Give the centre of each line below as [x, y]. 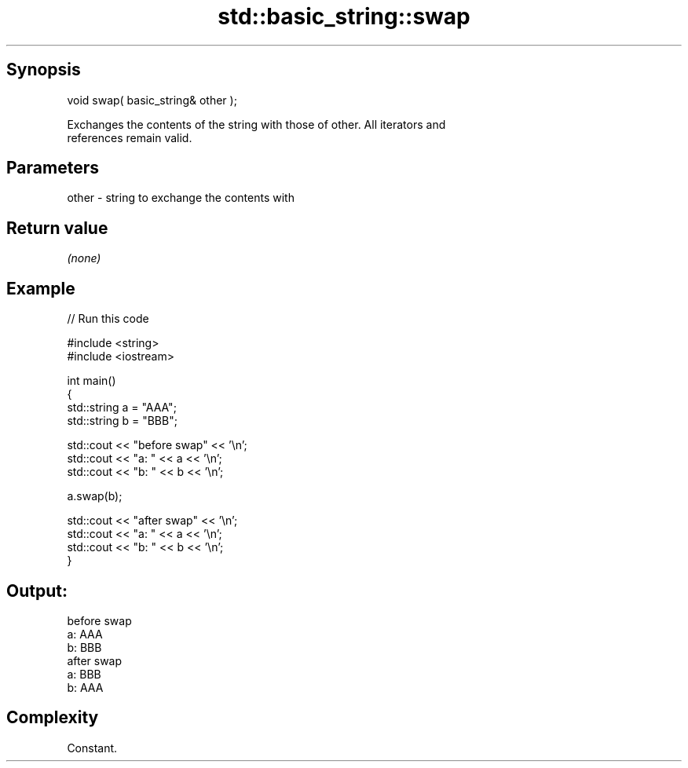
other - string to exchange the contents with [181, 198]
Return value [57, 228]
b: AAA [85, 687]
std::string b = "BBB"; [122, 421]
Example [41, 288]
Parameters [53, 168]
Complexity [53, 718]
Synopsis [44, 70]
